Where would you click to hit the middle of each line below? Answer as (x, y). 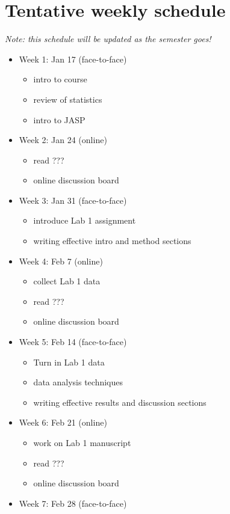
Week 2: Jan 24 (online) (63, 140)
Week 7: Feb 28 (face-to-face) (73, 503)
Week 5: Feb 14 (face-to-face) (73, 342)
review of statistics (68, 99)
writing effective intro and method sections (112, 241)
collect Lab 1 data (67, 281)
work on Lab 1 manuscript (82, 442)
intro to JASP (59, 119)
